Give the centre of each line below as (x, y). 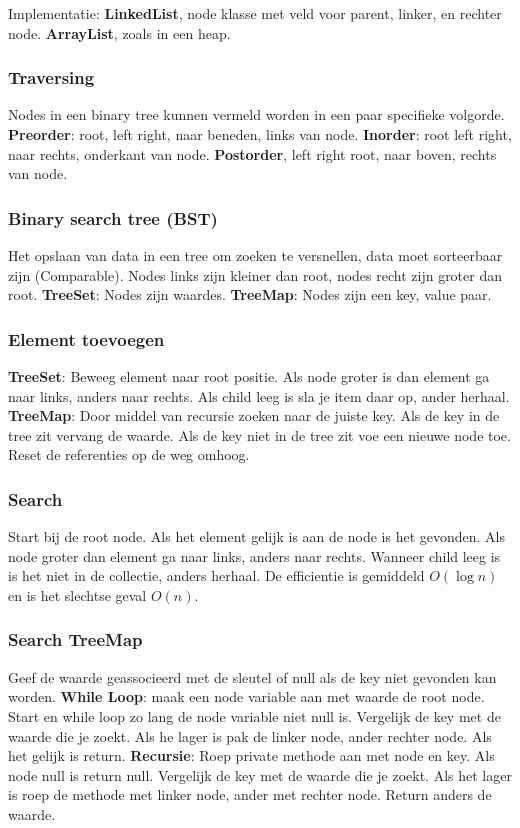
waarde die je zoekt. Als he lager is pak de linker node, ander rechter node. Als (250, 735)
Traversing (51, 77)
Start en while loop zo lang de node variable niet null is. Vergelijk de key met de (254, 715)
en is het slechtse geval (77, 594)
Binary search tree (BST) (113, 217)
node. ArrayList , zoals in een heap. (119, 32)
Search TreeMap (75, 639)
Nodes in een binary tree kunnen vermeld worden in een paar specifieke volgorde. (256, 114)
